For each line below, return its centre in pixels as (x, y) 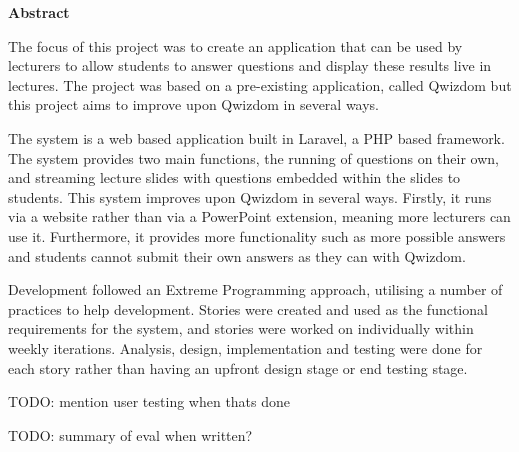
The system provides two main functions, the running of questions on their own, (253, 157)
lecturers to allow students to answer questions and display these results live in (250, 65)
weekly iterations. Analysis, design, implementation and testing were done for (245, 347)
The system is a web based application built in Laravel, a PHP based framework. (256, 137)
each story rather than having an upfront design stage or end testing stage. (238, 367)
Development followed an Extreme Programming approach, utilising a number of (255, 289)
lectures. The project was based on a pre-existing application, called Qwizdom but (260, 84)
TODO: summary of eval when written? (130, 434)
